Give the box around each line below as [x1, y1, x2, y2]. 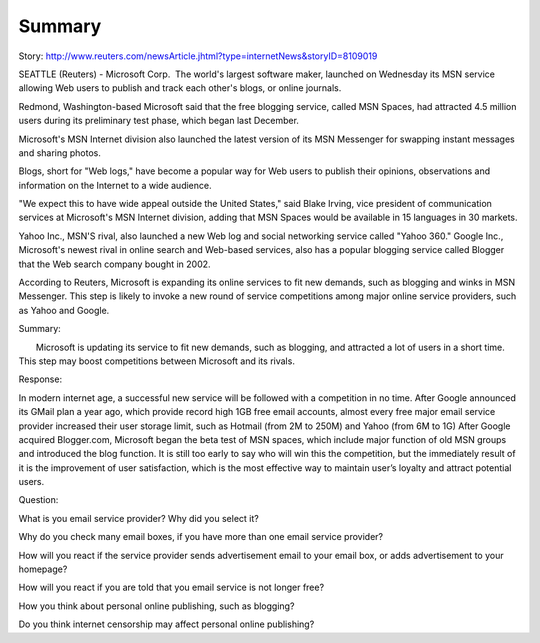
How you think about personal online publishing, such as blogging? [18, 600, 295, 612]
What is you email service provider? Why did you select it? [18, 512, 259, 524]
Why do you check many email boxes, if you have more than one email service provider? [18, 531, 384, 543]
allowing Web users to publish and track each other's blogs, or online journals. [18, 82, 342, 94]
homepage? [18, 563, 68, 575]
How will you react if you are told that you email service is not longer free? [18, 581, 325, 594]
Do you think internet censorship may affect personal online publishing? [18, 618, 315, 630]
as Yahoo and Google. [18, 304, 110, 316]
